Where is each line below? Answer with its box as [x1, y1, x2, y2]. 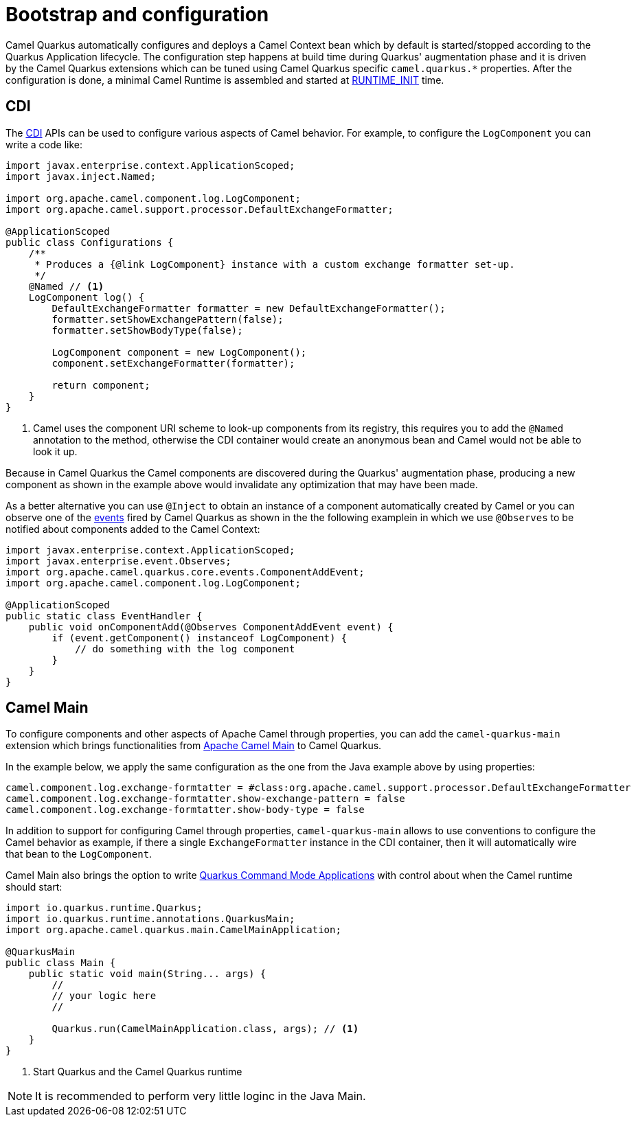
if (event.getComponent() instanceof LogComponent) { [52, 632, 348, 643]
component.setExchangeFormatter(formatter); [52, 357, 295, 369]
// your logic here [52, 990, 157, 1002]
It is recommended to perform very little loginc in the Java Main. [35, 1089, 366, 1103]
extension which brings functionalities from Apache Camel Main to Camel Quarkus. [5, 740, 382, 752]
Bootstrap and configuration [5, 3, 269, 26]
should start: [5, 881, 63, 893]
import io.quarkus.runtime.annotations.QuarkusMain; [5, 913, 295, 925]
